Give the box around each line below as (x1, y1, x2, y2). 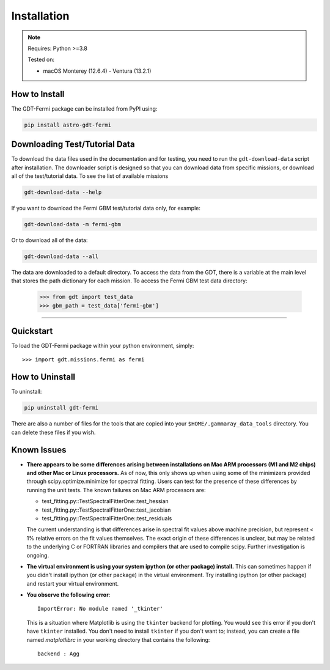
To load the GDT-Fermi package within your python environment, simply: (11, 342, 194, 350)
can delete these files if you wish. (11, 429, 96, 436)
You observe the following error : (26, 591, 111, 598)
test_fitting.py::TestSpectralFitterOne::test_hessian (42, 498, 169, 505)
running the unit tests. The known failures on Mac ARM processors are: (26, 486, 206, 493)
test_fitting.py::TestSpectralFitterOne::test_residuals (42, 514, 172, 522)
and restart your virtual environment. (26, 580, 119, 587)
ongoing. (26, 551, 49, 559)
